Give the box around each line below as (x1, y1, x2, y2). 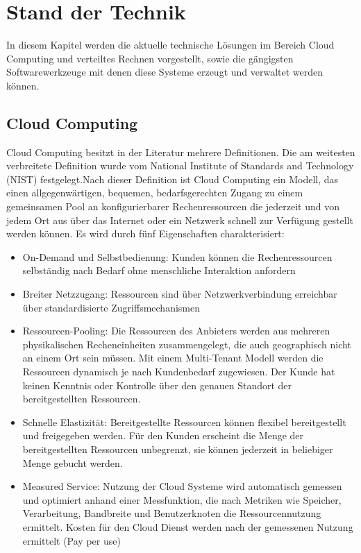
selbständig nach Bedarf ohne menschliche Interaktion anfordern (22, 263, 296, 278)
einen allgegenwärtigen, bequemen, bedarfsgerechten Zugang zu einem (6, 185, 303, 200)
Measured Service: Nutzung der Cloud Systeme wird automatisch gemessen (22, 479, 342, 493)
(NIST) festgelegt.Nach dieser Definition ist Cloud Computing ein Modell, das (6, 171, 339, 186)
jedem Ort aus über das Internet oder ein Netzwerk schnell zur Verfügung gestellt (6, 212, 353, 227)
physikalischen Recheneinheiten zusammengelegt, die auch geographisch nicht (22, 337, 351, 351)
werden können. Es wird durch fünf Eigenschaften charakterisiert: (6, 226, 285, 241)
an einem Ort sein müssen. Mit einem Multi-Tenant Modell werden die (22, 350, 324, 365)
